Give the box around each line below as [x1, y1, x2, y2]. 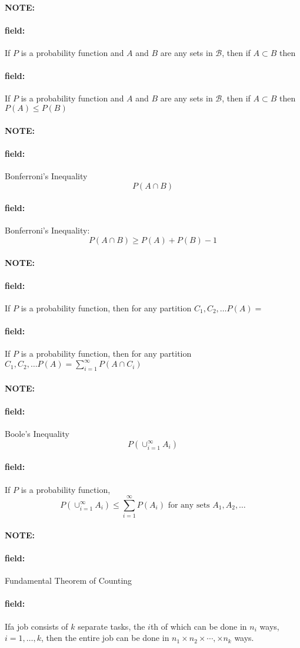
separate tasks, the [78, 620, 145, 632]
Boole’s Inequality [5, 427, 69, 440]
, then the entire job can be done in [41, 631, 169, 644]
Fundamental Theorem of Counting [5, 574, 132, 587]
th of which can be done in [150, 620, 247, 632]
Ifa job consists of [5, 620, 68, 632]
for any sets [168, 501, 210, 509]
